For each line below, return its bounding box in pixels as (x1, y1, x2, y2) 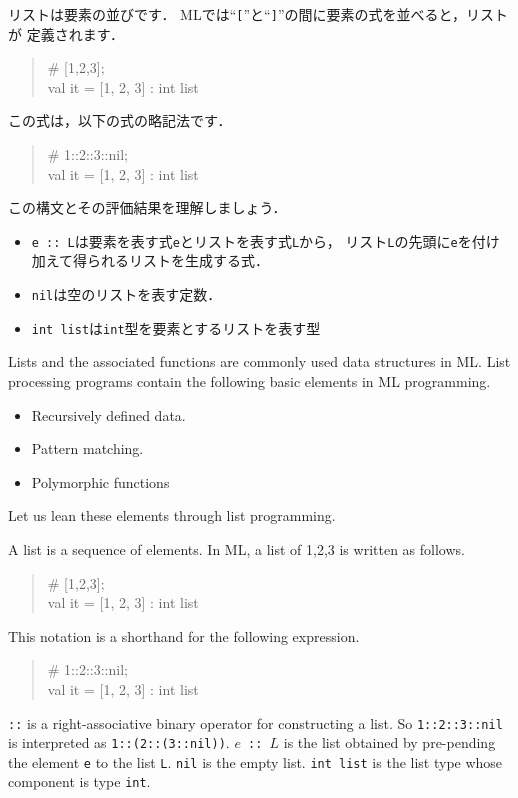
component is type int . (8, 771, 151, 792)
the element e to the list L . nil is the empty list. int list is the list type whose (8, 751, 503, 772)
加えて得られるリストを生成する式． (31, 250, 270, 271)
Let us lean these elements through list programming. (8, 505, 336, 526)
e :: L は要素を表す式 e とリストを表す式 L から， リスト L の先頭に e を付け (31, 230, 500, 251)
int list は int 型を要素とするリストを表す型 (31, 317, 321, 338)
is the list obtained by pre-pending (283, 732, 496, 753)
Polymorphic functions (31, 471, 170, 492)
